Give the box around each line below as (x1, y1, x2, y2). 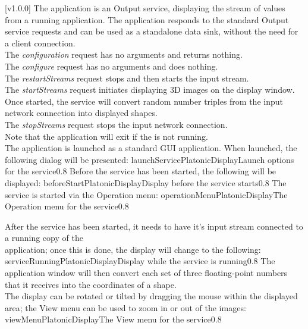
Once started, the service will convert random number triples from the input (5, 95, 283, 107)
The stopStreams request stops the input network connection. (5, 118, 228, 130)
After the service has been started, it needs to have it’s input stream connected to (5, 220, 303, 232)
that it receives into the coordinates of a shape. (5, 278, 177, 290)
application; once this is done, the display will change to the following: (5, 243, 261, 255)
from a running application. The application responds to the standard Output (5, 13, 289, 26)
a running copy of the (5, 231, 83, 244)
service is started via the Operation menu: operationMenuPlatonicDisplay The (5, 188, 288, 200)
